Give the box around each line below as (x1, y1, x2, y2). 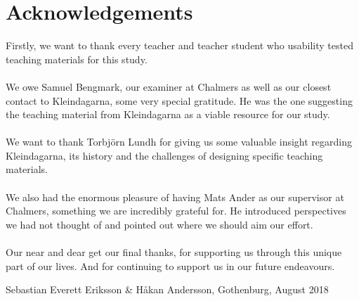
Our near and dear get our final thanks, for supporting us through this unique (6, 245, 342, 260)
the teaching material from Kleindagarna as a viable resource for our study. (6, 107, 330, 122)
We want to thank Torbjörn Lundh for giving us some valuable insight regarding (6, 134, 353, 149)
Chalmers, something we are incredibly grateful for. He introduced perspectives (6, 203, 346, 218)
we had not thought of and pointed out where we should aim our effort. (6, 217, 313, 231)
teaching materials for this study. (6, 51, 148, 66)
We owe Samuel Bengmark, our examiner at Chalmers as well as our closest (6, 79, 332, 94)
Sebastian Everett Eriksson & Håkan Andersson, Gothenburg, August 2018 (6, 282, 329, 297)
